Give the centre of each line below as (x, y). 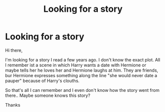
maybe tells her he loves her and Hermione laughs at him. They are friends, (82, 70)
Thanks (13, 105)
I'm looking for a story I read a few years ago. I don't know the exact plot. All (83, 59)
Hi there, (14, 50)
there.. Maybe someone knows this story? (48, 95)
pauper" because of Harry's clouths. (42, 81)
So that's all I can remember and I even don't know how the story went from (82, 90)
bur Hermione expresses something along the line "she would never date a (81, 75)
